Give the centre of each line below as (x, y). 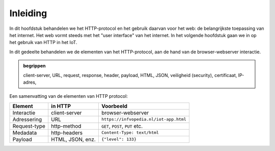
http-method (66, 126)
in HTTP (61, 106)
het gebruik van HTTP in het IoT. (43, 43)
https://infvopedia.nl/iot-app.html (144, 119)
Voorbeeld (114, 106)
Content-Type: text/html (130, 133)
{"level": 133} (119, 139)
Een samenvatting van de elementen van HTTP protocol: (69, 96)
